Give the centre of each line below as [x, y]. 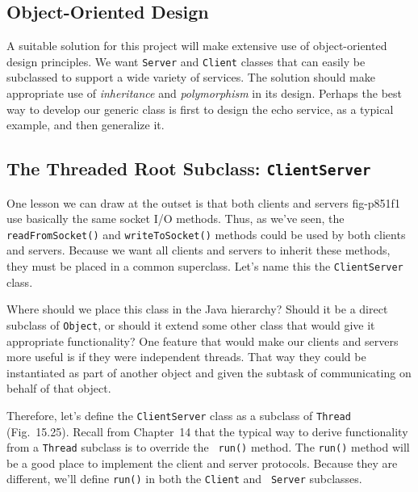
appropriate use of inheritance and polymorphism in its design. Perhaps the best [204, 93]
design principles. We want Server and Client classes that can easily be [186, 61]
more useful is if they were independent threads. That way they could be [186, 357]
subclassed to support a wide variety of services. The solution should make [191, 77]
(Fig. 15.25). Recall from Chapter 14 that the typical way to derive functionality [207, 431]
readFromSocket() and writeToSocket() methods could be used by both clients [206, 234]
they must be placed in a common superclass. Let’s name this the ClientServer [205, 266]
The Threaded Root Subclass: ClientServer [189, 168]
